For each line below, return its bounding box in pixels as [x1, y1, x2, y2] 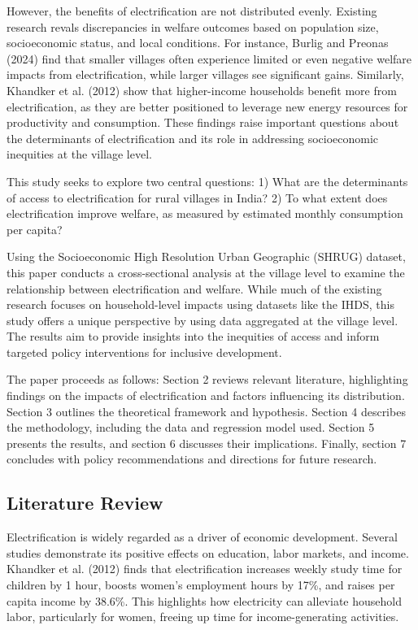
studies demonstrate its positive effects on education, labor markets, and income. [7, 544, 409, 561]
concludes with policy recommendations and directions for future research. [7, 450, 377, 467]
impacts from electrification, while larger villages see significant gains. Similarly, [7, 66, 404, 83]
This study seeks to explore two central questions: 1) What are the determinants [7, 172, 408, 189]
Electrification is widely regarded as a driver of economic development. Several [7, 528, 398, 545]
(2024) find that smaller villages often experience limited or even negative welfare [7, 50, 412, 67]
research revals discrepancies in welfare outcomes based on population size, [7, 18, 379, 35]
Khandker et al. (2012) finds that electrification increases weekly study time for [7, 560, 403, 577]
